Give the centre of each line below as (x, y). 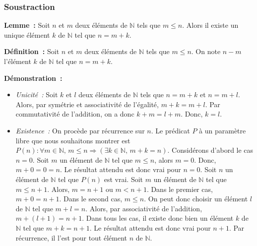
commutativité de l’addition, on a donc (75, 114)
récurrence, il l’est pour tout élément (71, 237)
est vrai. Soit (124, 179)
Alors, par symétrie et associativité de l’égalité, (87, 104)
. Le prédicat (170, 130)
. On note (206, 51)
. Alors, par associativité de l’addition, (144, 208)
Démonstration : (33, 78)
